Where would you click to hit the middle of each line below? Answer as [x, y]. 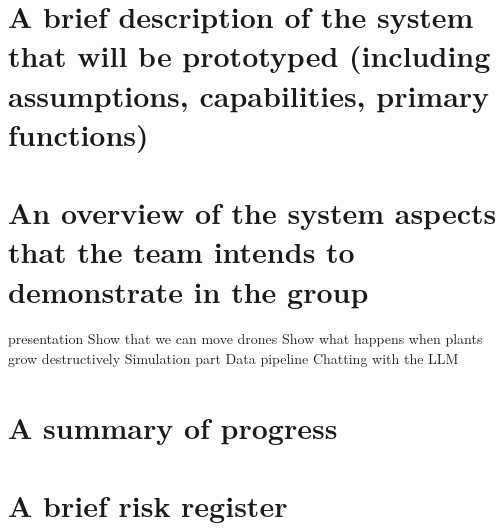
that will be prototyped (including [249, 55]
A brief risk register [148, 505]
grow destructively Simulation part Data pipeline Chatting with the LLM [233, 358]
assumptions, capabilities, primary [249, 94]
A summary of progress [173, 426]
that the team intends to [181, 251]
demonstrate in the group [188, 290]
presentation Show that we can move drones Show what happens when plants [245, 338]
